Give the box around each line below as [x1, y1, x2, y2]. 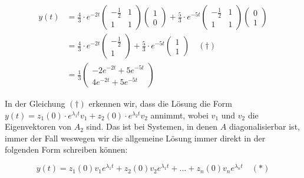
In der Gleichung [5, 97, 65, 110]
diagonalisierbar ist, [229, 120, 300, 133]
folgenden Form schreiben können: [5, 143, 128, 156]
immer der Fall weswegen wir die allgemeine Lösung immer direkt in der [5, 131, 266, 144]
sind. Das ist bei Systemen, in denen [86, 120, 218, 133]
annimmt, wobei [150, 108, 209, 121]
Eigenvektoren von [5, 120, 72, 133]
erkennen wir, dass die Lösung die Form [88, 97, 232, 110]
